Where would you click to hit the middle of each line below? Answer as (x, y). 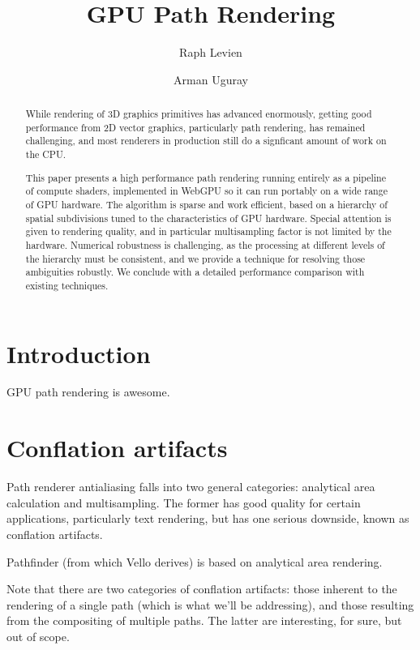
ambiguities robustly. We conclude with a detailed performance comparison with (195, 272)
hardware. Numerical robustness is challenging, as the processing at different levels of (205, 244)
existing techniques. (67, 285)
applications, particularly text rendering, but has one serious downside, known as (208, 518)
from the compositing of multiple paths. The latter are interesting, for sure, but (204, 620)
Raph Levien (211, 52)
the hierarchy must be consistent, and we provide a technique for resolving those (195, 258)
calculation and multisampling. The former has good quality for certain (184, 502)
